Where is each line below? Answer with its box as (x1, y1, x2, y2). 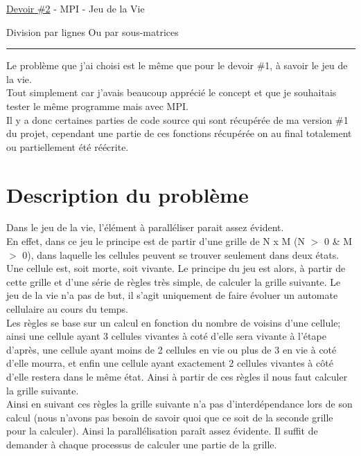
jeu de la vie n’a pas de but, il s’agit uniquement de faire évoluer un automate (6, 288, 338, 302)
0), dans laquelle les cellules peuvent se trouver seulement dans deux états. (22, 247, 340, 262)
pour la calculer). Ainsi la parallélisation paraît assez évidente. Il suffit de (6, 423, 318, 438)
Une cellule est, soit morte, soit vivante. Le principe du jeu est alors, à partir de (6, 261, 346, 275)
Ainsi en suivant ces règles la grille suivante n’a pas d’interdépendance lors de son (6, 396, 353, 411)
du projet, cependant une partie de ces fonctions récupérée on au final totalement (6, 126, 352, 140)
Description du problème (6, 180, 249, 208)
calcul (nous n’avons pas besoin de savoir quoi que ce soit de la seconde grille (6, 410, 333, 424)
